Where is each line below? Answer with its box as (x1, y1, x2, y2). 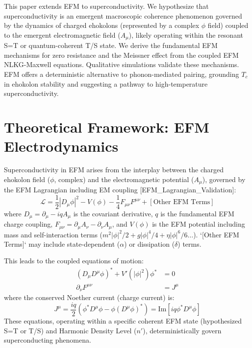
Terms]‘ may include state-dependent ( (4, 239, 120, 249)
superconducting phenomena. (4, 335, 91, 345)
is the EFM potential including (152, 219, 245, 229)
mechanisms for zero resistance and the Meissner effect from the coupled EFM (4, 49, 239, 60)
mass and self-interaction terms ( (4, 229, 103, 239)
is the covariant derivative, (73, 208, 153, 218)
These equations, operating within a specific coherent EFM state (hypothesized (4, 316, 242, 326)
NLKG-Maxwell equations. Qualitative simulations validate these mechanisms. (4, 59, 239, 70)
